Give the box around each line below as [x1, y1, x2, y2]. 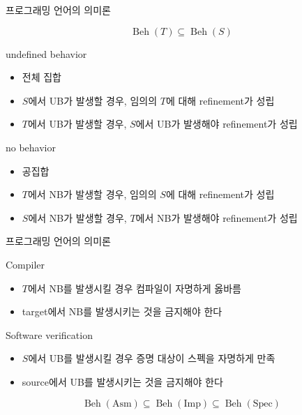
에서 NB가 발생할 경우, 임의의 [27, 187, 157, 202]
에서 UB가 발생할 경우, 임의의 [28, 93, 158, 107]
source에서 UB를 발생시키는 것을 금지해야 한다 [22, 374, 223, 388]
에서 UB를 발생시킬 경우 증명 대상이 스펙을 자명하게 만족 [28, 351, 275, 365]
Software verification [6, 327, 93, 342]
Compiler [6, 257, 45, 271]
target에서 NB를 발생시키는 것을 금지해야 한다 [22, 304, 222, 319]
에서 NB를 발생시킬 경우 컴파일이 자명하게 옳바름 [27, 280, 241, 295]
